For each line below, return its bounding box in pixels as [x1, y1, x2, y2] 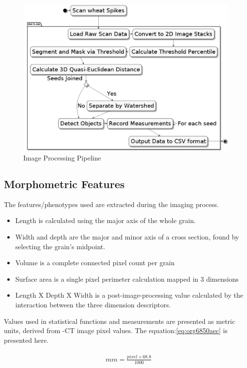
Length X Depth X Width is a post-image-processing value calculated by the [15, 290, 243, 300]
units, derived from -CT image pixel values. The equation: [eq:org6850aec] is [4, 325, 228, 336]
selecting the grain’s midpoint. [15, 241, 106, 251]
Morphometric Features [4, 176, 125, 192]
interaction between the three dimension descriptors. [15, 300, 171, 310]
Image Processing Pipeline [23, 153, 101, 163]
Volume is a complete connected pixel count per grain [15, 257, 175, 268]
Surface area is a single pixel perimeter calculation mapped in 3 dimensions [15, 273, 239, 284]
